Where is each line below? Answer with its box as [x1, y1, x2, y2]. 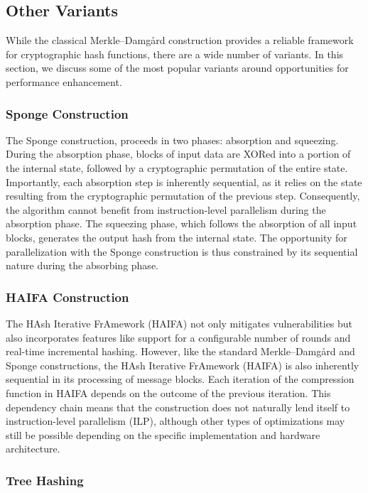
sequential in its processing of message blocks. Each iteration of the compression [6, 372, 355, 386]
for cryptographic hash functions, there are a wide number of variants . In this [6, 46, 344, 61]
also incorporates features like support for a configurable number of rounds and [6, 330, 351, 345]
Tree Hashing [6, 471, 84, 489]
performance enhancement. [6, 74, 122, 89]
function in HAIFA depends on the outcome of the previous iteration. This [6, 385, 331, 400]
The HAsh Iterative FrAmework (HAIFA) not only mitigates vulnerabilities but [6, 315, 353, 330]
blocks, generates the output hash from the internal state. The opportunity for [6, 229, 347, 244]
